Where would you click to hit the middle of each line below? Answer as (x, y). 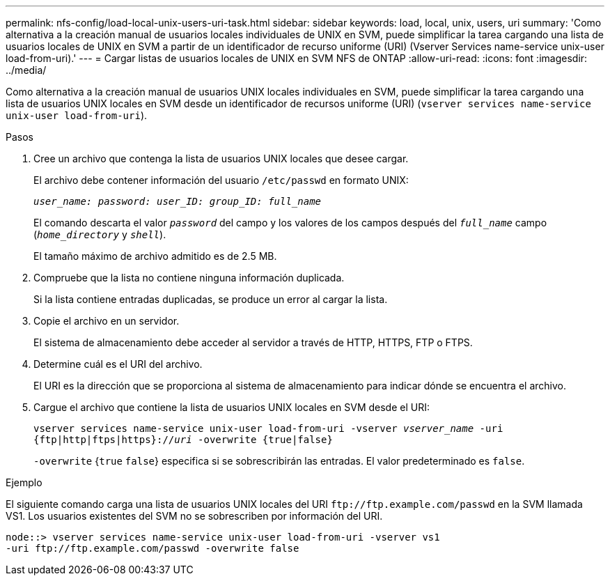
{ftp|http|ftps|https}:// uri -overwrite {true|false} (183, 440)
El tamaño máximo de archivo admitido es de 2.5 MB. (155, 256)
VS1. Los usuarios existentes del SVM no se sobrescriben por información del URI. (194, 516)
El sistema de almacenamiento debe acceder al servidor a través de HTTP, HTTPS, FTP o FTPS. (253, 342)
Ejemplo (24, 482)
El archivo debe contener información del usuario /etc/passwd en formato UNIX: (221, 180)
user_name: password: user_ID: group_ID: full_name (178, 201)
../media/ (26, 70)
